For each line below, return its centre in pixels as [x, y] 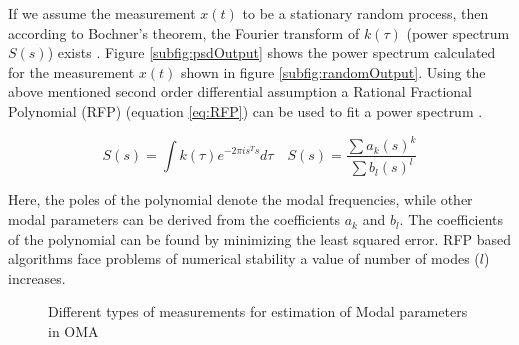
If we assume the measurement [102, 13]
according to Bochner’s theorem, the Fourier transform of [184, 32]
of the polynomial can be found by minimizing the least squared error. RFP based [260, 238]
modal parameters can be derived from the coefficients [174, 219]
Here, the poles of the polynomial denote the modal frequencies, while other [240, 199]
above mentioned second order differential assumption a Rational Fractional [240, 91]
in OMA [73, 331]
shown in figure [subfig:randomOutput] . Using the [333, 71]
